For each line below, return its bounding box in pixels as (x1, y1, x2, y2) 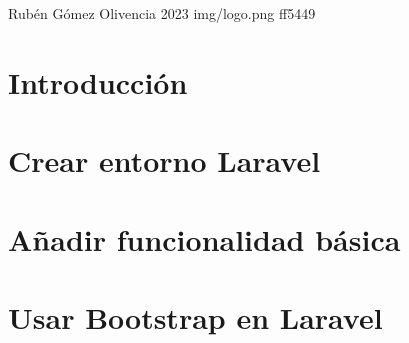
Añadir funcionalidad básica (8, 218, 401, 259)
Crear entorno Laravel (8, 140, 321, 181)
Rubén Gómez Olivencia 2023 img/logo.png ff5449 (8, 3, 316, 23)
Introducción (8, 61, 188, 102)
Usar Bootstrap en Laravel (8, 296, 383, 337)
